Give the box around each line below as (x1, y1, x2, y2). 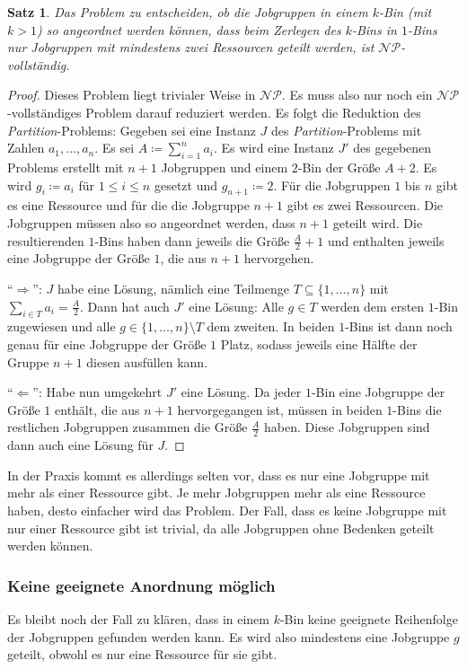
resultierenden (7, 231, 84, 250)
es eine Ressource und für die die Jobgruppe (7, 196, 250, 215)
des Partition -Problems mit (271, 120, 422, 139)
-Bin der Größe (297, 157, 381, 176)
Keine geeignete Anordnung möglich (7, 574, 276, 596)
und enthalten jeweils (327, 231, 445, 250)
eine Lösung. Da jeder (181, 383, 302, 401)
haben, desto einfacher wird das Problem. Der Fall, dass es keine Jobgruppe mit (7, 500, 447, 519)
